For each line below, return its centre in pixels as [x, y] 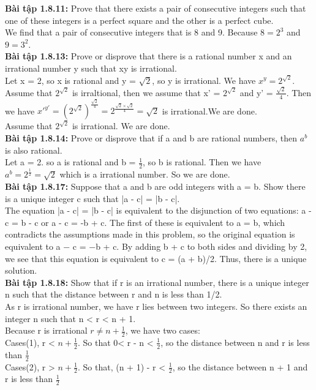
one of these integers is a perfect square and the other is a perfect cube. [139, 20]
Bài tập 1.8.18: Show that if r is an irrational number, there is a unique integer [157, 282]
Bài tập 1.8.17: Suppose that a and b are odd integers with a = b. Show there [155, 186]
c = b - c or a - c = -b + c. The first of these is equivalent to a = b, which [145, 222]
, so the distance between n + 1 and [240, 366]
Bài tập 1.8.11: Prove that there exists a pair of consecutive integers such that [156, 8]
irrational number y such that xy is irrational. [91, 68]
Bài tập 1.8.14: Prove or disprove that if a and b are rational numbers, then [151, 138]
